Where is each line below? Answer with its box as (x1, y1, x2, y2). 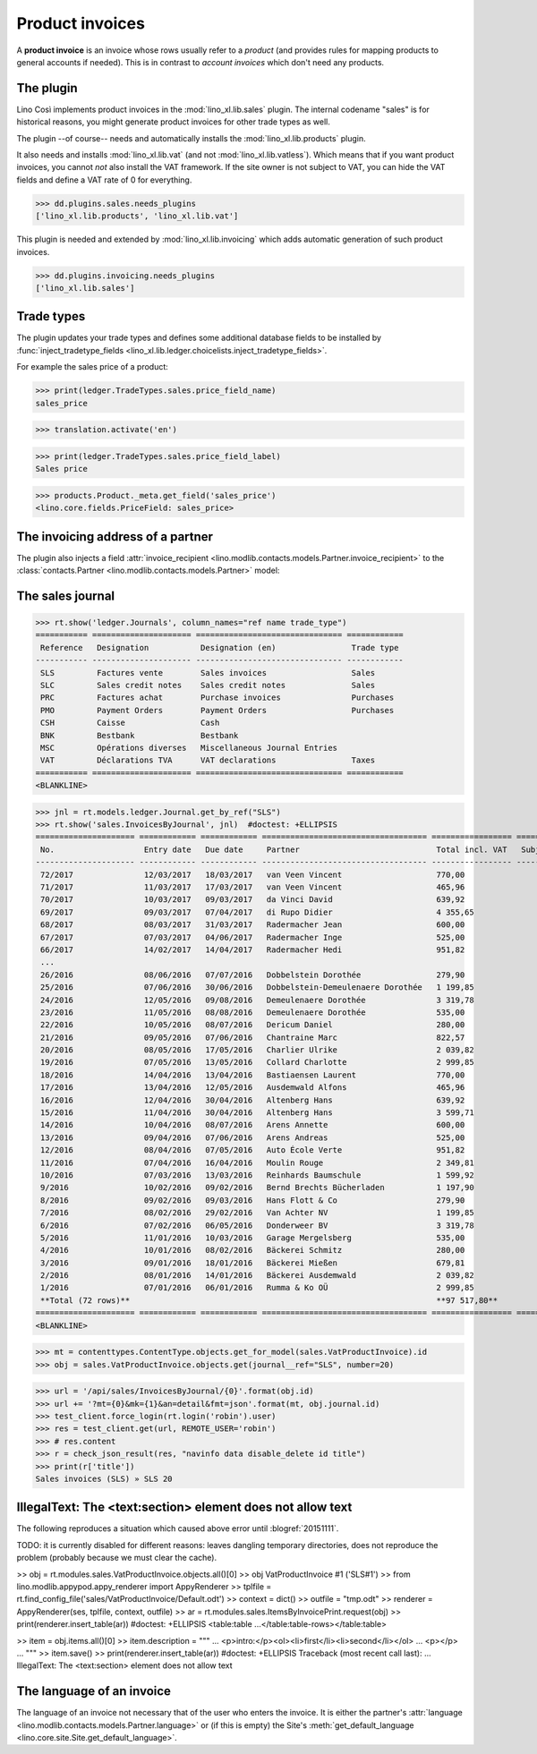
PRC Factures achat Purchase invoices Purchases (40, 693, 395, 702)
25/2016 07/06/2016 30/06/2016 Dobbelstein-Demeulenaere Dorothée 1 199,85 (40, 983, 474, 992)
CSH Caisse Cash (40, 718, 220, 728)
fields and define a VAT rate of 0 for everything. (16, 175, 192, 185)
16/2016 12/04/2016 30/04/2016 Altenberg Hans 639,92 (40, 1094, 465, 1105)
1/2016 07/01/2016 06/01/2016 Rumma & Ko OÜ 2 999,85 (40, 1282, 474, 1293)
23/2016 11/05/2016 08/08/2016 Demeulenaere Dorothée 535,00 (40, 1007, 465, 1017)
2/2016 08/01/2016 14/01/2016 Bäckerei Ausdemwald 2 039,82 (40, 1271, 474, 1281)
